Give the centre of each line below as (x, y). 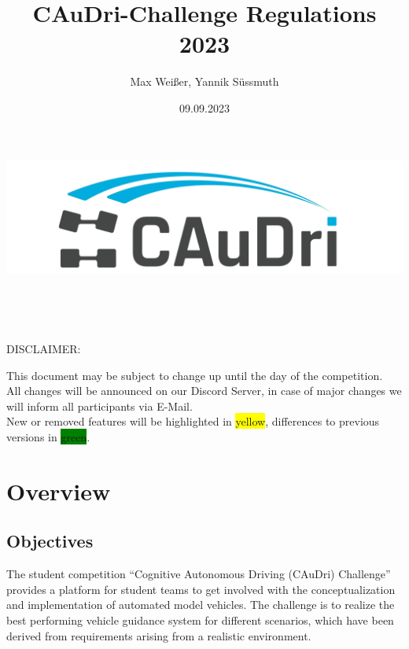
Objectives (50, 541)
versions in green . (48, 436)
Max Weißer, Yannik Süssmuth (204, 81)
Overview (59, 490)
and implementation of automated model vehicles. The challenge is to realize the (201, 605)
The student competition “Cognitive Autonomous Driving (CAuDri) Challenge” (199, 574)
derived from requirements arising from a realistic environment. (159, 635)
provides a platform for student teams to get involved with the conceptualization (201, 589)
